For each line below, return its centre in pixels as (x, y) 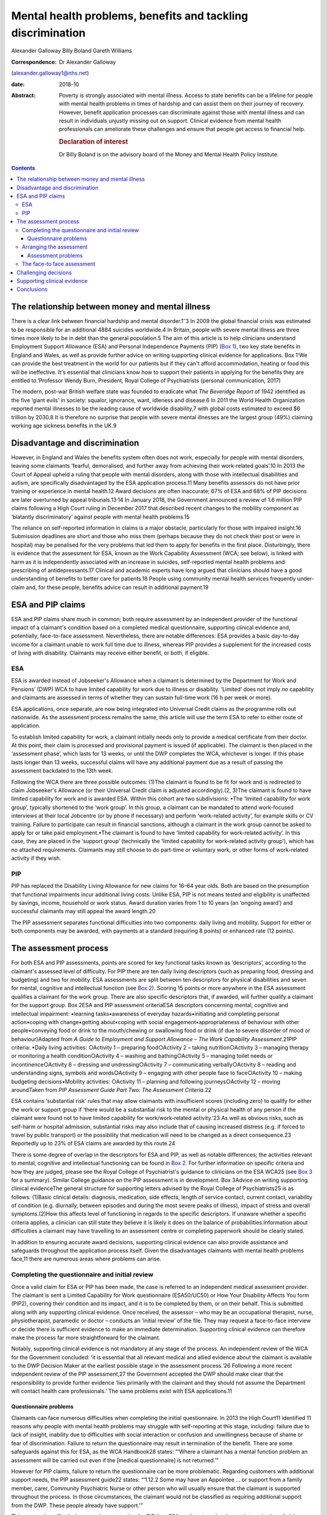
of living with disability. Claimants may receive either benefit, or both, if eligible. (110, 653)
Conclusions (32, 289)
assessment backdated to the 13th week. (62, 771)
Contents (23, 168)
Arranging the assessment (55, 247)
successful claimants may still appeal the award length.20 (83, 911)
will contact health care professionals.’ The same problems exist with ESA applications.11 (122, 1391)
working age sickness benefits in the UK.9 (64, 425)
